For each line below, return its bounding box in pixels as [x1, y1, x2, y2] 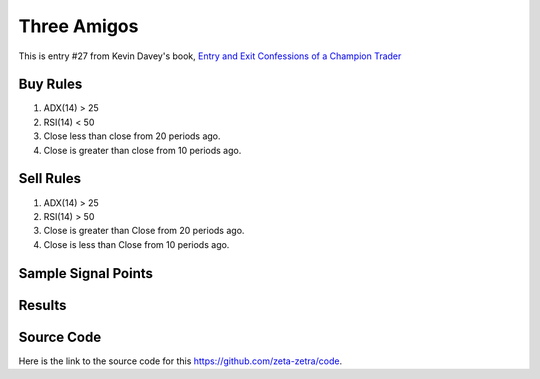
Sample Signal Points [18, 265, 154, 282]
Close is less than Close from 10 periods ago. [43, 238, 230, 250]
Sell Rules [18, 170, 82, 187]
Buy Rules [18, 76, 83, 93]
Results [18, 296, 67, 314]
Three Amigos [18, 15, 139, 37]
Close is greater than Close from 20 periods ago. [43, 225, 245, 237]
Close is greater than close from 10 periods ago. [43, 144, 242, 156]
